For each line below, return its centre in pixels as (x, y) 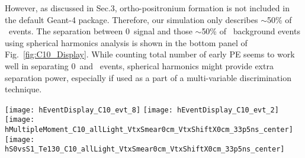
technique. (23, 89)
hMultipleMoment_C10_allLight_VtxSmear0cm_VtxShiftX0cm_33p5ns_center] (149, 130)
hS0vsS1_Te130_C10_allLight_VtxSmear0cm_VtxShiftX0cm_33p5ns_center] (145, 149)
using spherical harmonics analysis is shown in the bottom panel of (126, 42)
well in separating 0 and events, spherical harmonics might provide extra (139, 65)
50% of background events (251, 31)
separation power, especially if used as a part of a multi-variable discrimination (148, 77)
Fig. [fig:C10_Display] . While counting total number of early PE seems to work (150, 54)
